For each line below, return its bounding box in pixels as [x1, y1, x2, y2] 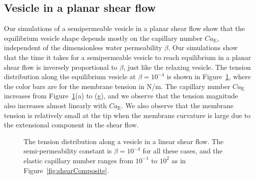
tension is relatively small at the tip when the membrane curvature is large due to [4, 110, 251, 120]
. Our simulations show [168, 42, 238, 53]
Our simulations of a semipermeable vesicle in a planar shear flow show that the [4, 23, 245, 33]
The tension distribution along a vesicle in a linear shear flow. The [24, 136, 224, 146]
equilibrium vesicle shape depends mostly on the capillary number [4, 32, 203, 43]
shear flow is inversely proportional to [4, 61, 117, 72]
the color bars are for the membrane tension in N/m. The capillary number [4, 81, 230, 91]
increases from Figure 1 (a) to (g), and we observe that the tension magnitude [4, 90, 238, 101]
